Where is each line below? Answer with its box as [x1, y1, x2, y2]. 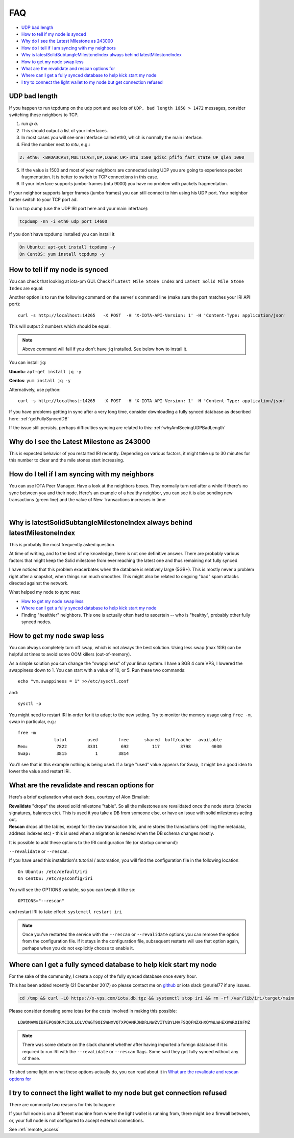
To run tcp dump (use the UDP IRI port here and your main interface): [9, 206, 149, 212]
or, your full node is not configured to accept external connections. [9, 1117, 144, 1123]
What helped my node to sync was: [9, 589, 80, 595]
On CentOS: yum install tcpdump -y [19, 251, 105, 257]
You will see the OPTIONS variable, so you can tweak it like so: [9, 887, 136, 893]
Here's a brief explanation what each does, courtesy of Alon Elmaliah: [9, 794, 150, 800]
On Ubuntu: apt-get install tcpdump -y [19, 244, 115, 250]
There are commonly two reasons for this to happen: [9, 1101, 115, 1107]
